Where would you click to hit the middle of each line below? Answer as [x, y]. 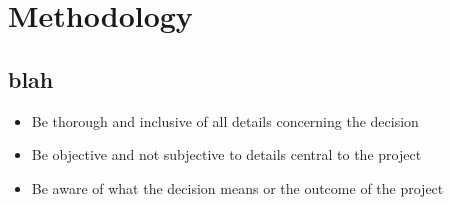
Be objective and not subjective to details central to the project [226, 154]
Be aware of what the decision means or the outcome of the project [237, 187]
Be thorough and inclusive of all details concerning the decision [225, 120]
